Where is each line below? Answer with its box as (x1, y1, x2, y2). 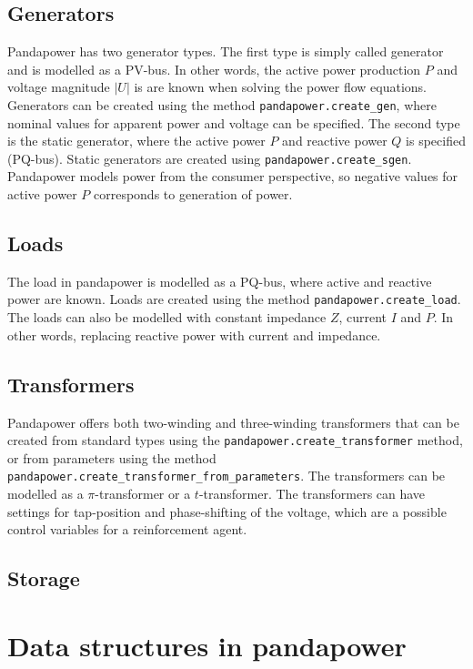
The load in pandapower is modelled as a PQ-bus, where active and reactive (7, 271, 432, 290)
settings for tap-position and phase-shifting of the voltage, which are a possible (7, 502, 447, 521)
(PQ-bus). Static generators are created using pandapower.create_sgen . (7, 148, 412, 167)
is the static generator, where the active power (7, 131, 266, 150)
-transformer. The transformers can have (198, 484, 426, 503)
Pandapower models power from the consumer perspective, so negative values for (7, 167, 458, 186)
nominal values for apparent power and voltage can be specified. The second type (7, 113, 460, 132)
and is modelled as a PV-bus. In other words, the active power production (7, 59, 421, 78)
